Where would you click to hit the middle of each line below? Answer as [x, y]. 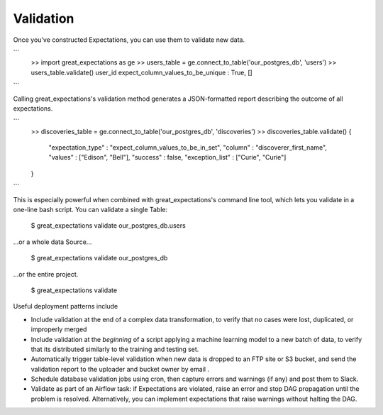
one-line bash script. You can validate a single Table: [90, 210]
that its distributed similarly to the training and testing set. [115, 349]
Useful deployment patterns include [66, 306]
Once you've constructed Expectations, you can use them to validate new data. [129, 40]
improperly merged [59, 329]
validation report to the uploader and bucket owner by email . [120, 369]
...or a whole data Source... [52, 242]
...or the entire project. [46, 274]
